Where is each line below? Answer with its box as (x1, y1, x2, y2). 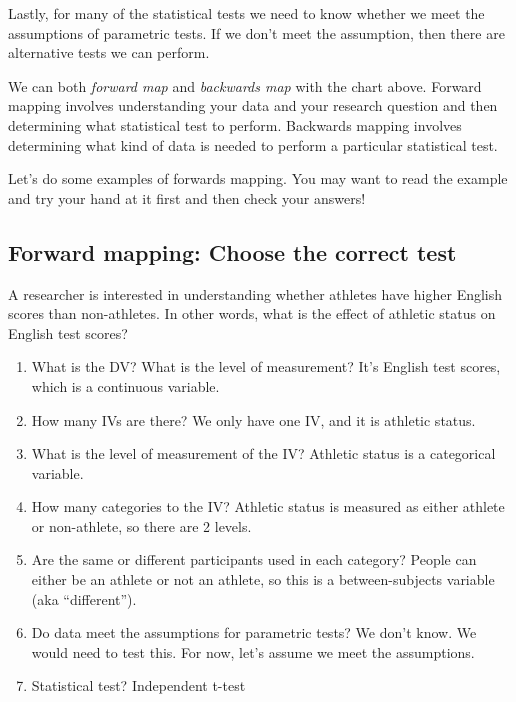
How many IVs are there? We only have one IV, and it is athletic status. (31, 409, 476, 430)
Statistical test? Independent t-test (31, 675, 246, 696)
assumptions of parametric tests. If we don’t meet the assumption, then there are (8, 22, 505, 43)
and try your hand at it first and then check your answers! (8, 187, 366, 208)
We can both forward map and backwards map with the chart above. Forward (8, 75, 482, 96)
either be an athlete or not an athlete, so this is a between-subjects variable (31, 569, 495, 590)
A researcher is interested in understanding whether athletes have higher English (8, 283, 503, 304)
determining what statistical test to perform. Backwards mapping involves (8, 114, 462, 135)
